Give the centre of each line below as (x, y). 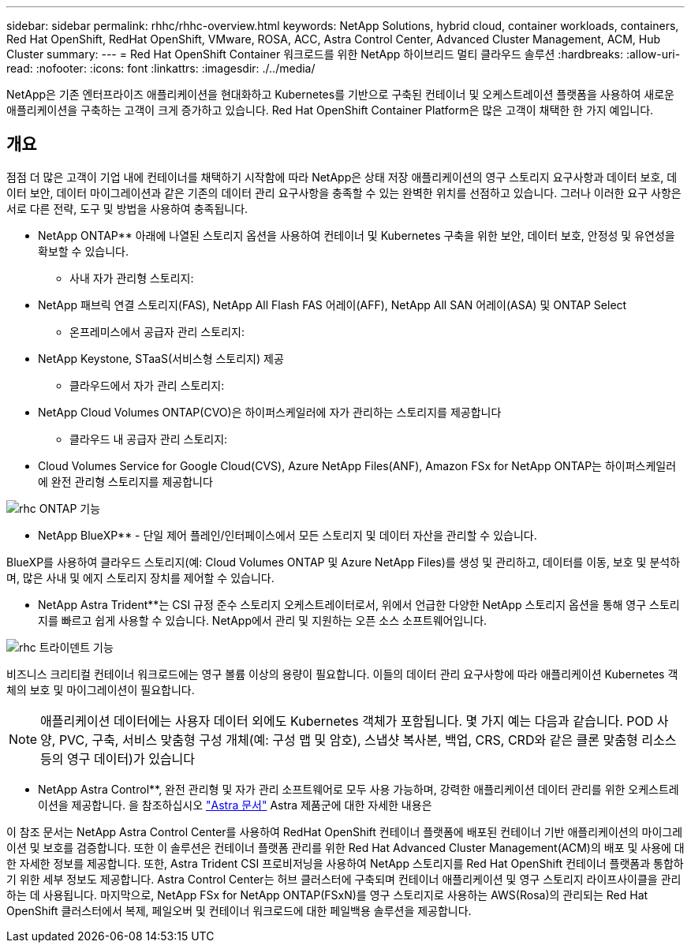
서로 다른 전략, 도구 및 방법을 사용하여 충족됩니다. (127, 208)
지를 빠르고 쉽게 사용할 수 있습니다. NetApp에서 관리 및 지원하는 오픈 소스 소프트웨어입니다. (263, 620)
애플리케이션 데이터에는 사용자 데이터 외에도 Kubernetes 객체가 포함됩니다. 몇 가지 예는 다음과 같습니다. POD (347, 721)
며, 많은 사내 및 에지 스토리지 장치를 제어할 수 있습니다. (140, 577)
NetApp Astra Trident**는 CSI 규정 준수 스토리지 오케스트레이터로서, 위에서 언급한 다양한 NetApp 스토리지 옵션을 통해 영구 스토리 (359, 604)
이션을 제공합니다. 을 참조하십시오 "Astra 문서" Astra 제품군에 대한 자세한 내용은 (235, 805)
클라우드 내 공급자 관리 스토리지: (149, 439)
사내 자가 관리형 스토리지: (132, 278)
